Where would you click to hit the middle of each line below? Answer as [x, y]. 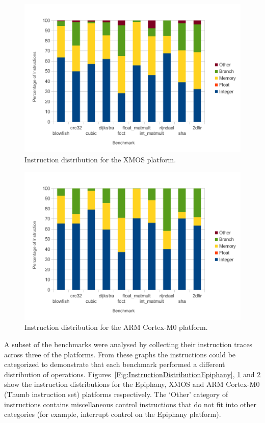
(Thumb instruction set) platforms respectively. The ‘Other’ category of [116, 394]
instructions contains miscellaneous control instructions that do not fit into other [130, 404]
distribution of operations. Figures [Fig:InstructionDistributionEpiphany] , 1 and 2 [132, 374]
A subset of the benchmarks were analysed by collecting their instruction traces [128, 344]
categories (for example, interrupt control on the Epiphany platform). [113, 414]
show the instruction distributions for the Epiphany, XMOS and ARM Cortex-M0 [132, 384]
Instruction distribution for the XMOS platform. [100, 159]
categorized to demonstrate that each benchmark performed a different [115, 364]
